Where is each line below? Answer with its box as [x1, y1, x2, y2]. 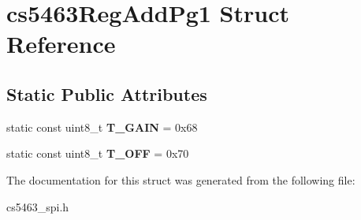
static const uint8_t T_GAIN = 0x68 [6, 118, 198, 135]
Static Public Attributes [6, 81, 207, 106]
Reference [6, 28, 116, 60]
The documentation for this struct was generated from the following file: [6, 171, 355, 188]
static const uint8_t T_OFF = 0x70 [6, 145, 189, 162]
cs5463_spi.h [6, 198, 69, 214]
